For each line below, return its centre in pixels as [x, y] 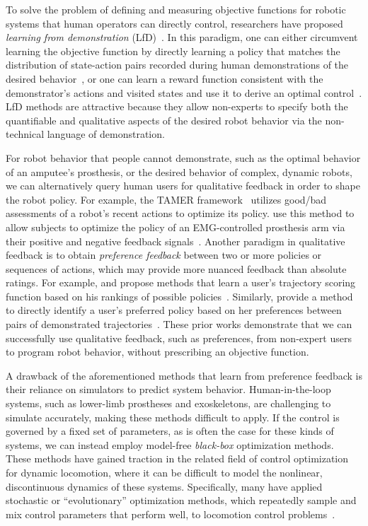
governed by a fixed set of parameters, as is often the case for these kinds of [170, 431]
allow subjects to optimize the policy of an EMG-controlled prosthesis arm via [176, 227]
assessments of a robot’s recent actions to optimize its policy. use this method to [180, 213]
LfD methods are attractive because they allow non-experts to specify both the [177, 106]
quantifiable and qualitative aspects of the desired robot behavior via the [164, 120]
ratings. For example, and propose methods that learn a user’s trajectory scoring [181, 282]
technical [25, 134]
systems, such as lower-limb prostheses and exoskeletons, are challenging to [168, 403]
